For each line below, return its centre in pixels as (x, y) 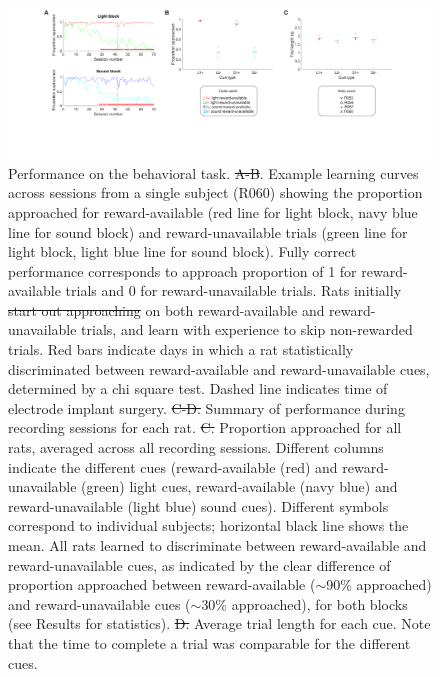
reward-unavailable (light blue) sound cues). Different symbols (198, 505)
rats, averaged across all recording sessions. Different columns (196, 447)
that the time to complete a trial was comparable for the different (209, 642)
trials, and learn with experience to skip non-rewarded (247, 329)
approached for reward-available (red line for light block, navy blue (213, 211)
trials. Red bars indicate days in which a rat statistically (181, 349)
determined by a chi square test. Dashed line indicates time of (198, 388)
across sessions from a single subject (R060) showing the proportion (215, 192)
